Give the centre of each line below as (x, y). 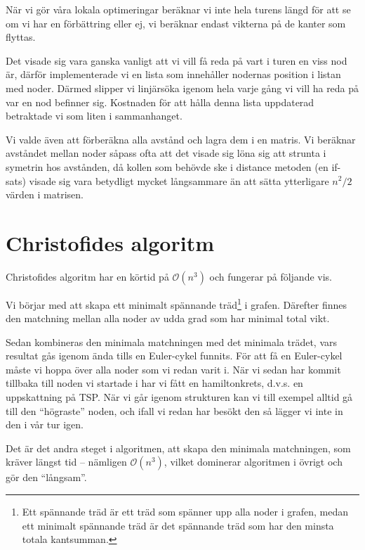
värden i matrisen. (45, 194)
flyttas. (21, 37)
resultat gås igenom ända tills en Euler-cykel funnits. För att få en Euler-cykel (174, 356)
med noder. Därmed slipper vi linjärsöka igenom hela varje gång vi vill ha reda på (182, 88)
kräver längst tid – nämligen (66, 462)
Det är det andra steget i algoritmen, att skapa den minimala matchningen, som (178, 448)
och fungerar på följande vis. (271, 276)
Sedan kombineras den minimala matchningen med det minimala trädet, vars (171, 341)
